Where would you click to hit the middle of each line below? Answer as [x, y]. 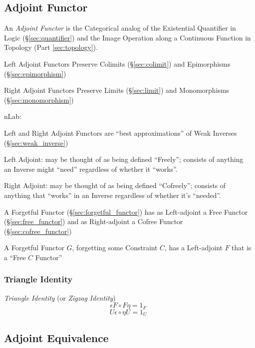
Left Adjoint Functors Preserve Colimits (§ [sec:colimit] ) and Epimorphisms [117, 63]
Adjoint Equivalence [56, 337]
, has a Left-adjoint [194, 248]
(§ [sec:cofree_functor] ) [38, 231]
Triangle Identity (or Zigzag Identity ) [60, 297]
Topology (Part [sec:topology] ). [51, 47]
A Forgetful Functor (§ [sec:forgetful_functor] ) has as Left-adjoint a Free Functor [126, 212]
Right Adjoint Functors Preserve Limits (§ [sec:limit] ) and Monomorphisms [117, 90]
